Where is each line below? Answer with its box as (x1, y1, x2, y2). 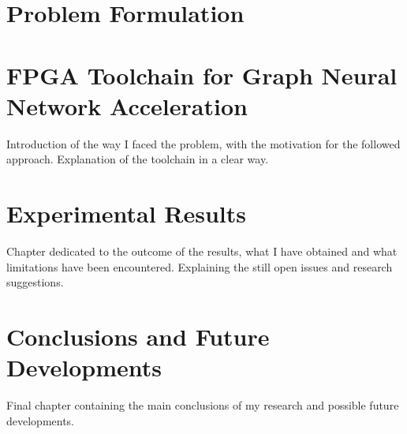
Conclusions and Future (6, 320, 270, 352)
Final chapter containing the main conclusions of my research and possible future (6, 397, 399, 413)
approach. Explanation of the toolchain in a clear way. (6, 151, 269, 167)
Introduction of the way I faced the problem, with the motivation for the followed (6, 135, 401, 152)
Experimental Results (6, 197, 246, 230)
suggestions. (6, 274, 64, 290)
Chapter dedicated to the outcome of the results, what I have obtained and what (6, 243, 398, 259)
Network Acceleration (6, 89, 248, 122)
